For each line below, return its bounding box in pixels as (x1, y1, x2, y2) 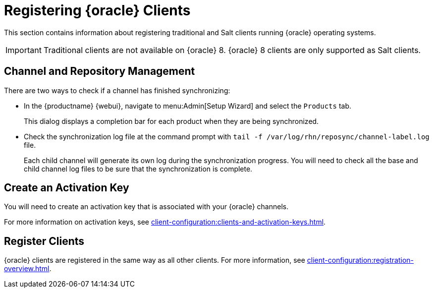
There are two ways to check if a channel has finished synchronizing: (4, 86, 230, 95)
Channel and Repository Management (4, 65, 195, 78)
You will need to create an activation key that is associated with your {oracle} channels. (4, 202, 289, 211)
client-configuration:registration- (307, 256, 414, 265)
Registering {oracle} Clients (4, 2, 191, 19)
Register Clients (4, 234, 85, 247)
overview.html (4, 264, 50, 273)
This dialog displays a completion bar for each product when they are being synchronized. (24, 117, 319, 125)
